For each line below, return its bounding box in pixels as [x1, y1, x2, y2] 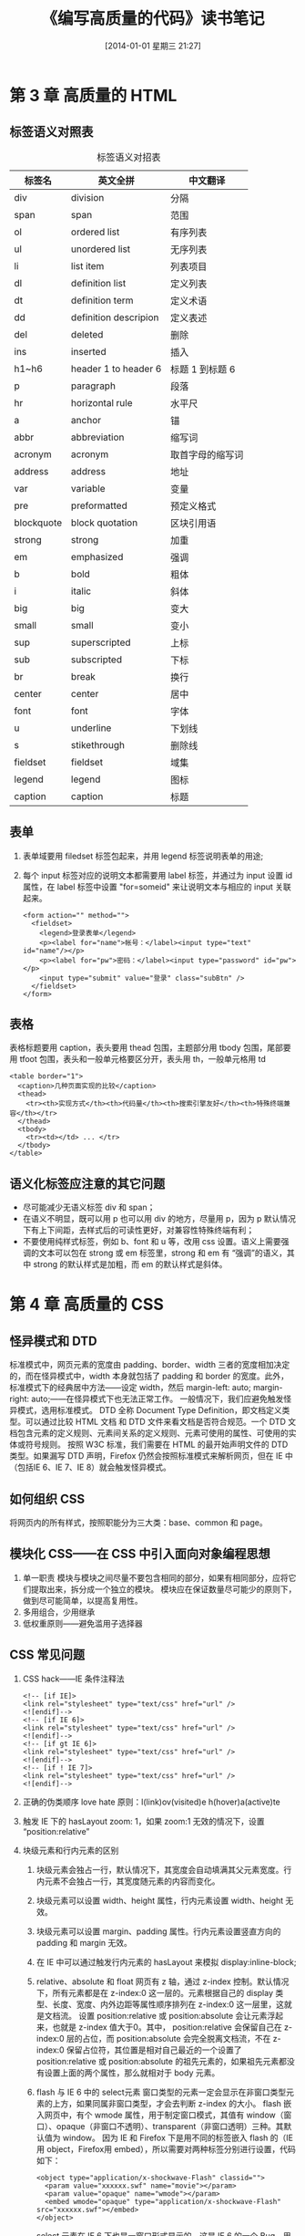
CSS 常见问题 [9, 1648, 86, 1663]
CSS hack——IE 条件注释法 [22, 1673, 125, 1684]
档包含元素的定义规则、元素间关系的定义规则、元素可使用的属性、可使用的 [9, 1428, 289, 1439]
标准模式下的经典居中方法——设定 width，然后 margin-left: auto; [9, 1382, 252, 1393]
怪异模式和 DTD [9, 1333, 97, 1348]
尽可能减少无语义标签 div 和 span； [22, 1201, 156, 1213]
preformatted [71, 499, 127, 512]
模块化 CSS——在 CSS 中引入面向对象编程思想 [9, 1546, 270, 1562]
